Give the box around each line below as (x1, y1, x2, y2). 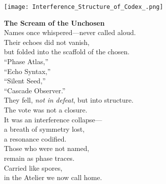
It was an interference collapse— (4, 114, 102, 124)
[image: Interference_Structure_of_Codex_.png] (4, 3, 164, 10)
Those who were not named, (4, 143, 89, 153)
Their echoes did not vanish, (4, 37, 90, 47)
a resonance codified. (4, 133, 67, 144)
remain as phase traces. (4, 152, 75, 163)
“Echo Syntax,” (4, 66, 51, 76)
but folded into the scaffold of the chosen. (4, 46, 130, 57)
